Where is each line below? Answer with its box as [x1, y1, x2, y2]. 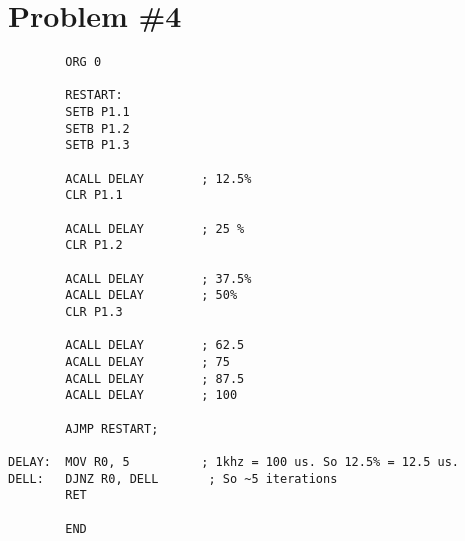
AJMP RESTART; [65, 421, 159, 436]
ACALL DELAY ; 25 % [65, 221, 245, 236]
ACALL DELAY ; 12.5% [65, 171, 252, 186]
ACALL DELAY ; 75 [65, 354, 230, 369]
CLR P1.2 [65, 238, 123, 253]
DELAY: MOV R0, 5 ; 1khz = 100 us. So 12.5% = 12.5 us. [8, 454, 460, 469]
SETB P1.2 [65, 121, 130, 136]
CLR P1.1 [65, 188, 123, 203]
